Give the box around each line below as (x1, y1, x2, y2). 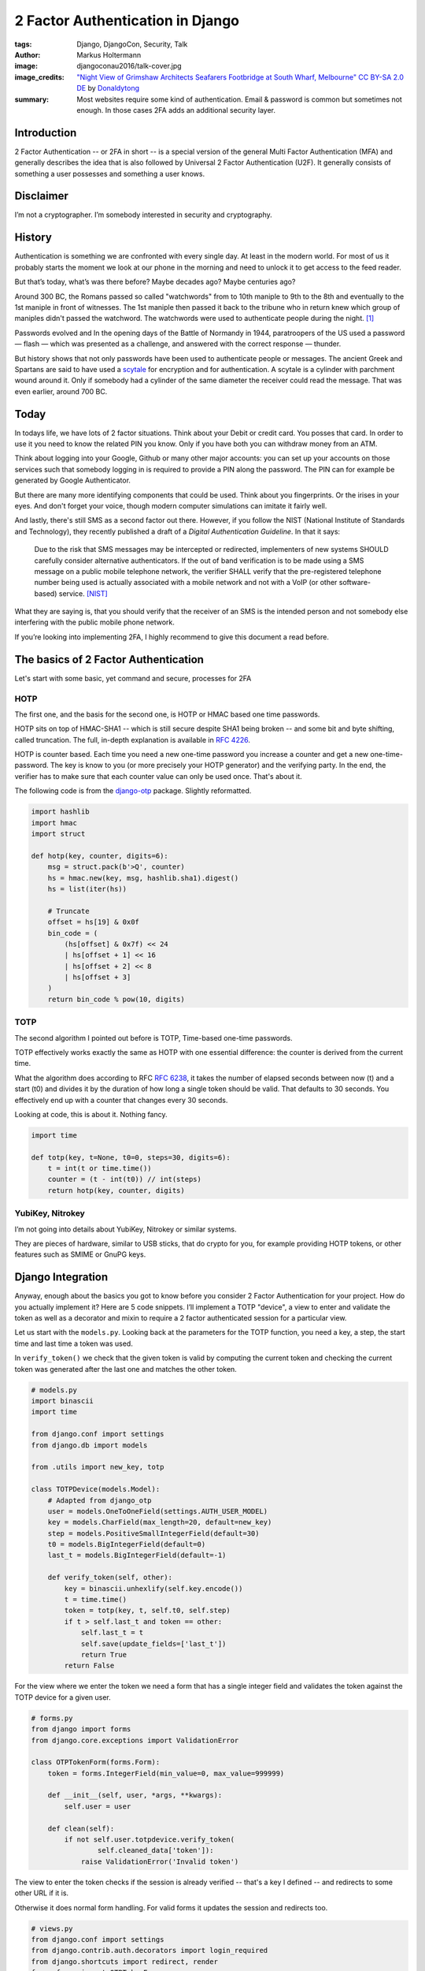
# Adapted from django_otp (47, 1496, 153, 1505)
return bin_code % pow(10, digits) (47, 994, 185, 1004)
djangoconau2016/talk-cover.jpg (76, 61, 182, 71)
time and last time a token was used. (14, 1339, 133, 1348)
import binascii (31, 1396, 94, 1406)
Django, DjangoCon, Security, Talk (76, 39, 188, 49)
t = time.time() (64, 1595, 128, 1604)
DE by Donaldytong (76, 84, 140, 93)
